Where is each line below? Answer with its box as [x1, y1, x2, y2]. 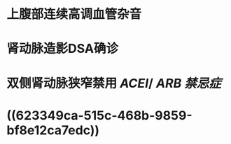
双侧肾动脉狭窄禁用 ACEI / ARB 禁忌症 [6, 75, 222, 91]
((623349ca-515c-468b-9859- [6, 107, 192, 123]
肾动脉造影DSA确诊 [6, 41, 119, 56]
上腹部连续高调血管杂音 [6, 6, 142, 22]
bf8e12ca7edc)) [6, 122, 99, 138]
